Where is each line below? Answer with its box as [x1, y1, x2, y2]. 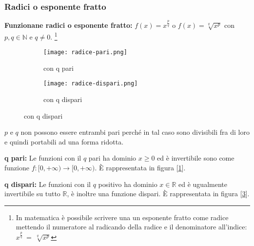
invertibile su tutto [4, 188, 60, 199]
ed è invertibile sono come [157, 153, 234, 163]
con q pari [43, 62, 74, 73]
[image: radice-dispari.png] [43, 80, 138, 87]
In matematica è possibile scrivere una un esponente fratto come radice [16, 212, 229, 222]
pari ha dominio [88, 153, 137, 163]
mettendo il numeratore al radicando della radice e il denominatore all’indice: [16, 222, 247, 232]
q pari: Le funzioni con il [4, 153, 81, 163]
